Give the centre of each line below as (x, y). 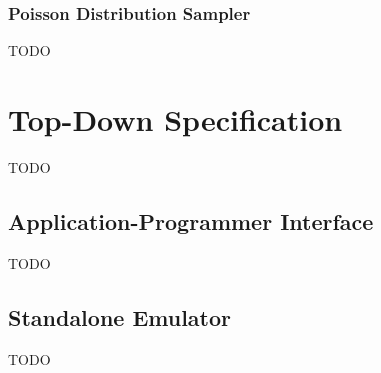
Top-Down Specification (175, 119)
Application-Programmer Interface (191, 220)
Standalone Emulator (120, 316)
